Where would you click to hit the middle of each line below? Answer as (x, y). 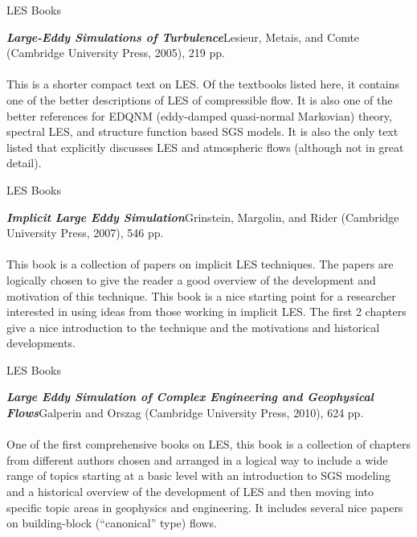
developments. (41, 343)
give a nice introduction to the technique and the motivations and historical (193, 327)
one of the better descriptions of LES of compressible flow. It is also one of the (200, 99)
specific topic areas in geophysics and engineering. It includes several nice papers (205, 507)
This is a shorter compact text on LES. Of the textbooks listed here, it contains (203, 84)
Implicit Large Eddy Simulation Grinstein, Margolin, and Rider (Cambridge (203, 217)
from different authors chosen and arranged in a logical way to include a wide (197, 459)
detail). (24, 163)
